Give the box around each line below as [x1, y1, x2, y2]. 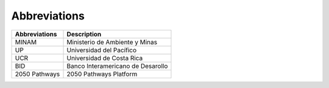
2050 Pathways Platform [66, 70, 138, 78]
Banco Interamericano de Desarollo [66, 61, 168, 70]
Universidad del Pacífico [66, 46, 137, 54]
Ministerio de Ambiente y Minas [66, 38, 158, 46]
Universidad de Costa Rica [66, 53, 143, 62]
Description [66, 30, 102, 38]
